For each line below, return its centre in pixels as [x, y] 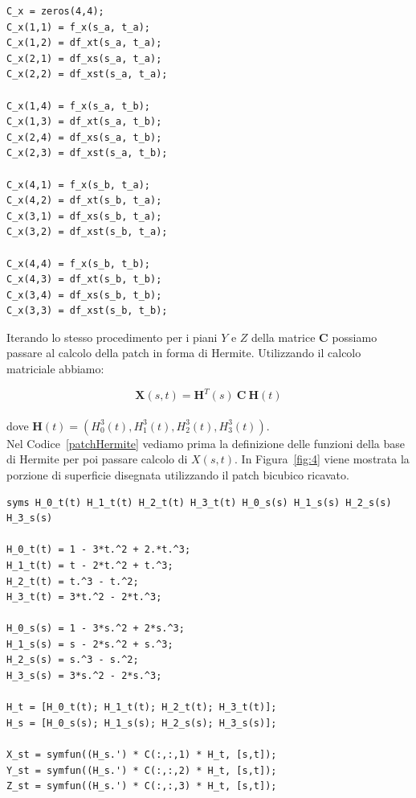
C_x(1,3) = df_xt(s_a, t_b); [84, 122]
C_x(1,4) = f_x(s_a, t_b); [78, 106]
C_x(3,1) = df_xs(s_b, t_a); [84, 216]
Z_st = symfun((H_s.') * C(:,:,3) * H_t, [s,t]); [142, 786]
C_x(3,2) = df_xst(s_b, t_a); [87, 232]
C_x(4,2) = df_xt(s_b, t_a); [84, 201]
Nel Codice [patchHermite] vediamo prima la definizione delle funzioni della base [206, 443]
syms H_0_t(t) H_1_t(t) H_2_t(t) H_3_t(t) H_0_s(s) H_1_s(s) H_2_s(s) [199, 502]
